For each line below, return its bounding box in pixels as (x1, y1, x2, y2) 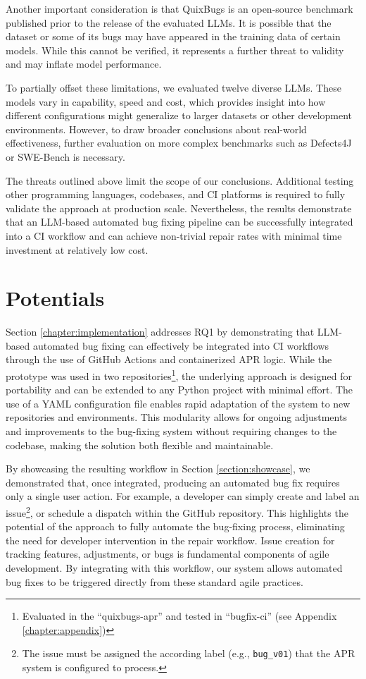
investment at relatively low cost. (6, 242, 149, 257)
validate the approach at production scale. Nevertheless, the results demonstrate (6, 200, 352, 215)
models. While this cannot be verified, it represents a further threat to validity (6, 42, 344, 57)
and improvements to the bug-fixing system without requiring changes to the (6, 424, 337, 439)
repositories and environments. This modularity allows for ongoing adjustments (6, 410, 347, 424)
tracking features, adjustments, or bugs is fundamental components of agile (6, 546, 329, 561)
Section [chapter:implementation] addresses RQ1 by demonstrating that (6, 324, 315, 339)
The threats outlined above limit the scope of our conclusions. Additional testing (6, 173, 354, 188)
